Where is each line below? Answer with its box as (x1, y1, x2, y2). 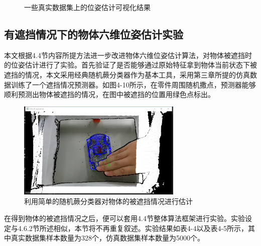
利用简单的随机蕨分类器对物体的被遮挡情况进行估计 (24, 196, 193, 206)
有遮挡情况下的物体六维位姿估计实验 (4, 26, 183, 41)
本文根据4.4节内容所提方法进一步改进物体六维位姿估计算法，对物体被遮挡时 (4, 49, 252, 60)
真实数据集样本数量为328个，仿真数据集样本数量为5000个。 (11, 232, 204, 243)
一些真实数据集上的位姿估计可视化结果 (24, 2, 151, 12)
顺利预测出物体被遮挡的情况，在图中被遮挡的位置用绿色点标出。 (4, 89, 215, 99)
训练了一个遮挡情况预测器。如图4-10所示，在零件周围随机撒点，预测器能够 (11, 79, 256, 89)
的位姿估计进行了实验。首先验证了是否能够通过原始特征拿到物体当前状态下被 (4, 59, 257, 70)
